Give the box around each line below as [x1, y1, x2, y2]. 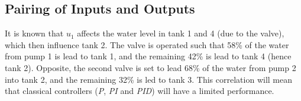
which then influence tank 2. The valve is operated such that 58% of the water [5, 38, 289, 51]
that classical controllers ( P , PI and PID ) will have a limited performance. [5, 85, 274, 97]
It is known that [5, 27, 64, 39]
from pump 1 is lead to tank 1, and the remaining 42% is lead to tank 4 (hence [5, 50, 292, 62]
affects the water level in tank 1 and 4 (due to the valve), [77, 27, 284, 39]
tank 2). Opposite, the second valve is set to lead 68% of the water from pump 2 [5, 61, 296, 73]
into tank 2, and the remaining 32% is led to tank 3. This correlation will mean [5, 73, 292, 85]
